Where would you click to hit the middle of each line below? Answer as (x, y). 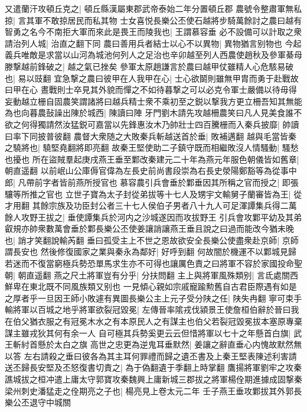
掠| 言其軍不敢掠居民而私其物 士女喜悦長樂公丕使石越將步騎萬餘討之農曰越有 (153, 20)
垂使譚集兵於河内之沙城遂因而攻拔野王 (142, 217)
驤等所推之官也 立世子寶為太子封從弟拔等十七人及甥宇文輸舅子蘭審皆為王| (148, 194)
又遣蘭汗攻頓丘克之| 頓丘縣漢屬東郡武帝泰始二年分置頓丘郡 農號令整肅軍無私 (153, 8)
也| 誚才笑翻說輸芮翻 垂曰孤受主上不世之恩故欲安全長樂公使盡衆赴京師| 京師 (152, 240)
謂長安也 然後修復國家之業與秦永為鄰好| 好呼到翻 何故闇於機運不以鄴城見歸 (151, 252)
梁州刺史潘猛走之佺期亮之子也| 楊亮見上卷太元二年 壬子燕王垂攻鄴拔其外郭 (149, 390)
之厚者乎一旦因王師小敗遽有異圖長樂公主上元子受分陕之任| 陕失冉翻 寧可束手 (153, 298)
